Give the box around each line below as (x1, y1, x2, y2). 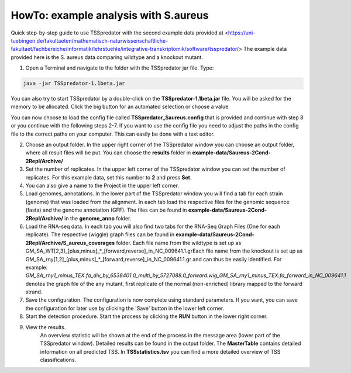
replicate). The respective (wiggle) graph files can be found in (25, 231, 175, 238)
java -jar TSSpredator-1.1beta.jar (23, 80, 125, 87)
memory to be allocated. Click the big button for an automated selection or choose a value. (11, 103, 230, 110)
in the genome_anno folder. (64, 215, 132, 222)
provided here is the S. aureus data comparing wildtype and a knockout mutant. (11, 53, 203, 61)
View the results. (25, 323, 66, 330)
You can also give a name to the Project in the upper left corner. (25, 182, 180, 189)
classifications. (40, 357, 77, 364)
